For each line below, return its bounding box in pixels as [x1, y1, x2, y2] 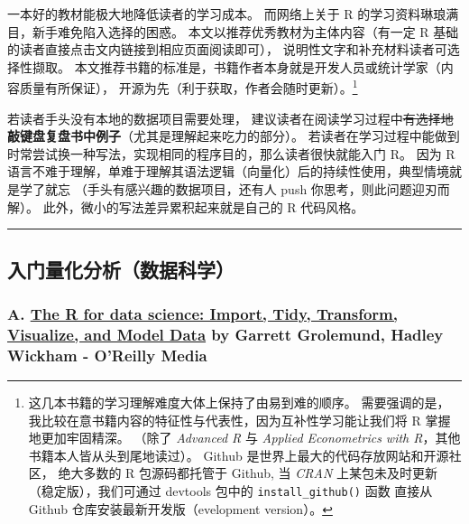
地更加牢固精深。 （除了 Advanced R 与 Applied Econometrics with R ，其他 [28, 428, 461, 447]
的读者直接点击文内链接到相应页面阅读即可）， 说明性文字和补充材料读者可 [7, 40, 447, 59]
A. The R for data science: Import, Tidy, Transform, [7, 302, 398, 324]
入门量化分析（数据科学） [7, 255, 234, 283]
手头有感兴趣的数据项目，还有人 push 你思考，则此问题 [87, 180, 412, 198]
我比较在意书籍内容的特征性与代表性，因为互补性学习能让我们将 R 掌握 [28, 410, 451, 429]
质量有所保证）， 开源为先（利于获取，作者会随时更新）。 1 [19, 76, 358, 98]
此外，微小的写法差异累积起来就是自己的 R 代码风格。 [42, 197, 364, 216]
